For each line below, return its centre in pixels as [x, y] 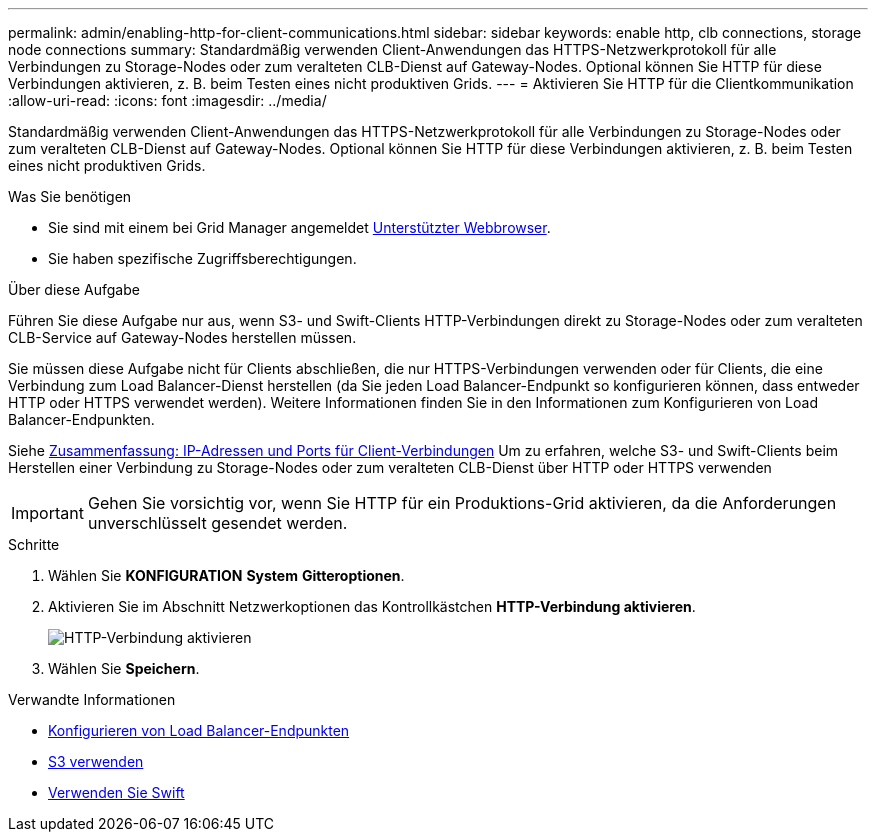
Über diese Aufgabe [74, 289]
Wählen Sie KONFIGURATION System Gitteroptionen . [226, 575]
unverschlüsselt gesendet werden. [217, 523]
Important [47, 513]
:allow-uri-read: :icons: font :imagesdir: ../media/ [167, 100]
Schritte [34, 544]
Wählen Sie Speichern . [124, 668]
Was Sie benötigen [70, 196]
